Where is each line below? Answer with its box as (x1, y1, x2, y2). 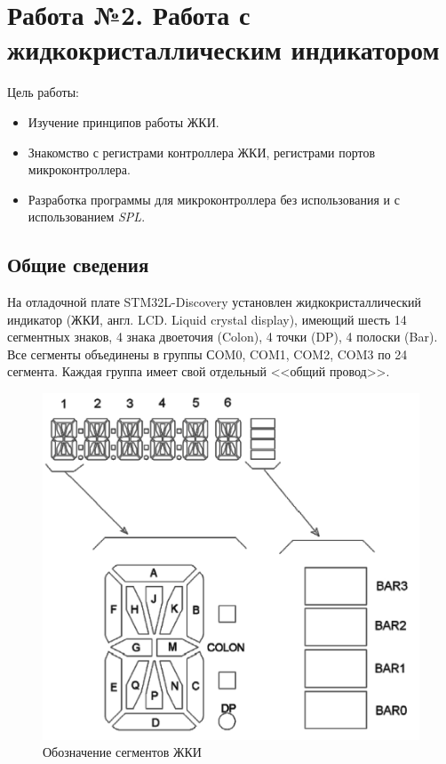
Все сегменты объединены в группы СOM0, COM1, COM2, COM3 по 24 (7, 344, 408, 363)
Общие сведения (7, 251, 149, 278)
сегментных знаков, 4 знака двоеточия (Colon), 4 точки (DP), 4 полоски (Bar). (7, 327, 438, 346)
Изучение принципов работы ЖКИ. (28, 112, 219, 131)
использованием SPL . (28, 207, 146, 226)
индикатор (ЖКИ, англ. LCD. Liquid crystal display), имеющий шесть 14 (7, 310, 407, 328)
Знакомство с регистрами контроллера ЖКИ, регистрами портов (28, 142, 376, 161)
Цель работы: (7, 83, 79, 101)
